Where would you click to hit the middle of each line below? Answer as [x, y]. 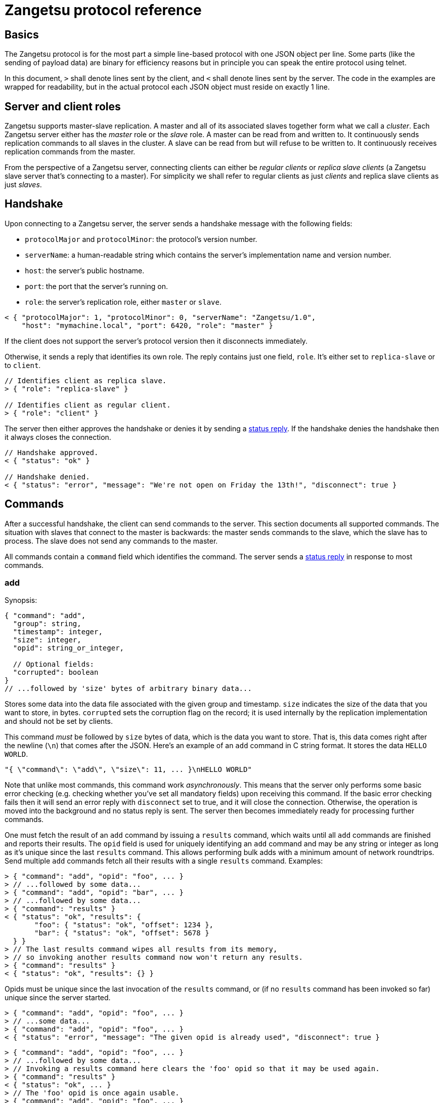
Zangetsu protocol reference [103, 10]
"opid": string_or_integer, [69, 648]
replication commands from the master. [70, 152]
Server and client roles [63, 106]
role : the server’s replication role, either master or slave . [123, 302]
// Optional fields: [54, 664]
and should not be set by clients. [59, 721]
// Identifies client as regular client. [88, 405]
